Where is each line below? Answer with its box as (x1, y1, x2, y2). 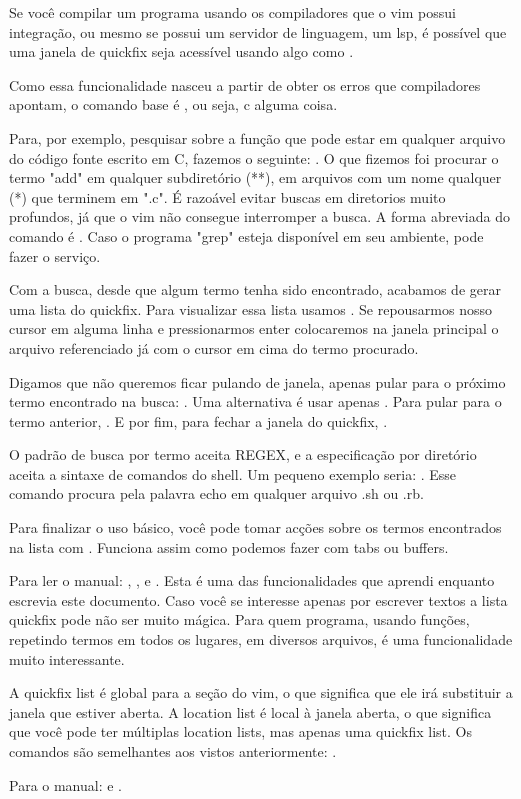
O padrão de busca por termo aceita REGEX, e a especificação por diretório (9, 444, 477, 465)
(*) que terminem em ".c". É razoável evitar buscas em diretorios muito (9, 186, 446, 207)
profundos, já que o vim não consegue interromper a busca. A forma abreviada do (9, 206, 510, 227)
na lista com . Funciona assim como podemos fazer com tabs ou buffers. (9, 536, 449, 557)
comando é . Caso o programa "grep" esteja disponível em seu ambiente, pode (9, 225, 484, 246)
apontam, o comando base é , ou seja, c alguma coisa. (9, 94, 338, 115)
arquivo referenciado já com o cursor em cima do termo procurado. (9, 337, 419, 358)
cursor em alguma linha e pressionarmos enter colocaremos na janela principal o (9, 318, 499, 339)
